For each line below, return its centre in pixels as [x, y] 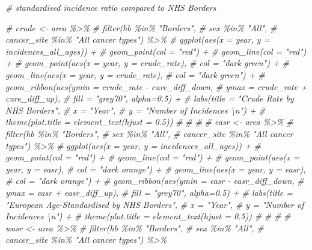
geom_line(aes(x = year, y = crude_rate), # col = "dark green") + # [135, 74]
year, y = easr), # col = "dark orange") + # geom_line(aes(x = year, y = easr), [156, 169]
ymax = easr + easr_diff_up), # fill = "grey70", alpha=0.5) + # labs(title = [149, 192]
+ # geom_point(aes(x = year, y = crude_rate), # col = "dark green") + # [147, 63]
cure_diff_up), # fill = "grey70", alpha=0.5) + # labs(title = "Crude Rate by [150, 98]
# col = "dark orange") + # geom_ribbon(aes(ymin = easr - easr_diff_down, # [155, 181]
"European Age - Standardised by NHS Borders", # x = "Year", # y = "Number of [155, 204]
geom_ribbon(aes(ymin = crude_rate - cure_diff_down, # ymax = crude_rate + [156, 86]
